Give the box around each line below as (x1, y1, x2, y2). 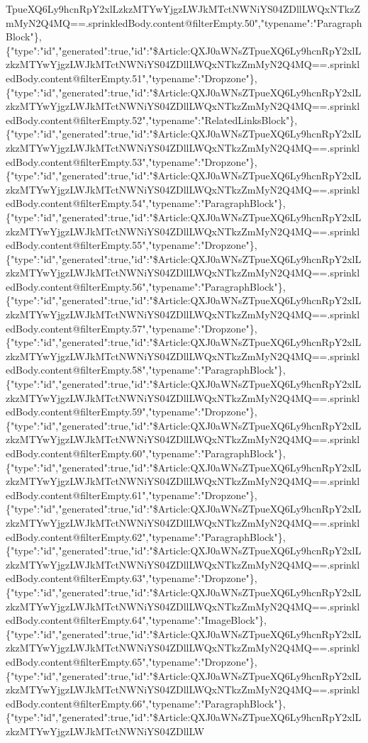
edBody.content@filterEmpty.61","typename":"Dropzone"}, (6, 487, 257, 502)
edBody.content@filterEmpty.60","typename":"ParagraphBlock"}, (6, 446, 286, 460)
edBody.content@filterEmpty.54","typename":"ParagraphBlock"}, (6, 196, 286, 211)
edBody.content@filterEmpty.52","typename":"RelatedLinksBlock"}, (6, 112, 298, 127)
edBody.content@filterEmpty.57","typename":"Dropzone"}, (6, 320, 257, 335)
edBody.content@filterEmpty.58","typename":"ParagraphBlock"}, (6, 362, 286, 377)
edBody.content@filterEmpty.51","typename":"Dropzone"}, (6, 70, 257, 85)
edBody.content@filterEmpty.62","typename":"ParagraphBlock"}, (6, 529, 286, 544)
